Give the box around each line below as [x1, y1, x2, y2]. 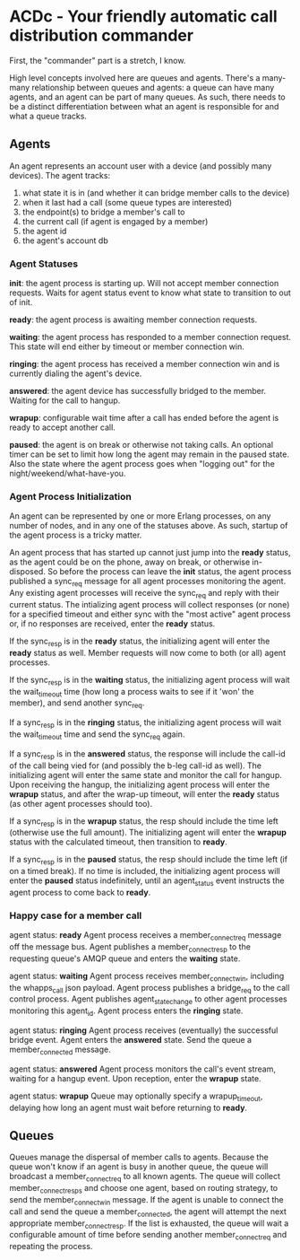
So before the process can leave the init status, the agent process [47, 566, 292, 577]
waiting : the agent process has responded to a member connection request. [9, 332, 292, 343]
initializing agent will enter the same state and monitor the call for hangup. [9, 769, 282, 780]
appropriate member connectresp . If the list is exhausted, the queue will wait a [9, 1218, 289, 1230]
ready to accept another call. [9, 422, 116, 433]
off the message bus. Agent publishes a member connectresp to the [9, 941, 251, 954]
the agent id [21, 225, 67, 236]
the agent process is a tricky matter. [9, 529, 142, 540]
